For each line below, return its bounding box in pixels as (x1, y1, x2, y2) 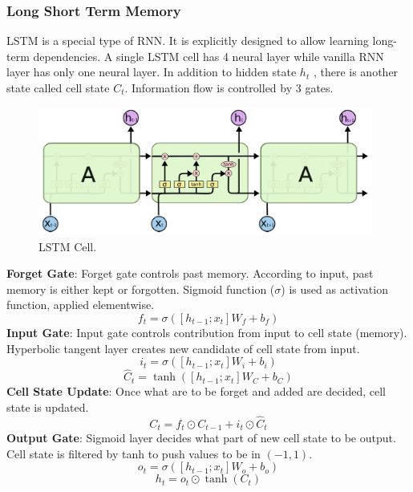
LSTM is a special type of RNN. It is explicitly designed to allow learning (6, 32, 369, 49)
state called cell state (6, 79, 110, 96)
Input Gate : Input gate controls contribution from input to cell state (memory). (6, 324, 407, 341)
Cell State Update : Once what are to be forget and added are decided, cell (6, 383, 386, 400)
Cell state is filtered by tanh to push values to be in (6, 445, 261, 462)
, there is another (313, 63, 399, 80)
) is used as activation (281, 280, 388, 297)
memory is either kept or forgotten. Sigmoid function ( (6, 280, 275, 297)
